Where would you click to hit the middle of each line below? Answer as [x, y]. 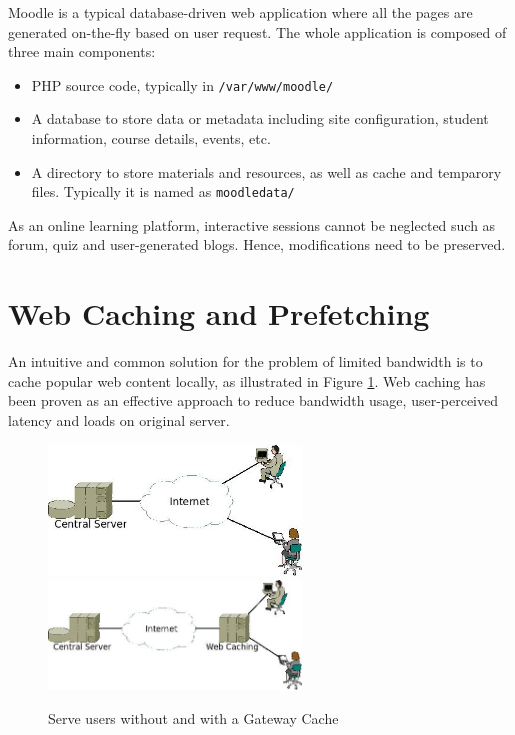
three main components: [82, 51]
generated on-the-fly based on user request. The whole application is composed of [257, 31]
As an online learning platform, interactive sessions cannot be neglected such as [252, 224]
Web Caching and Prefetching [219, 313]
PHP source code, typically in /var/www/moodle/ [182, 84]
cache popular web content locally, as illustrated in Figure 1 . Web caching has [247, 380]
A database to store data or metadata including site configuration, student [260, 118]
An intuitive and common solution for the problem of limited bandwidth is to [245, 361]
